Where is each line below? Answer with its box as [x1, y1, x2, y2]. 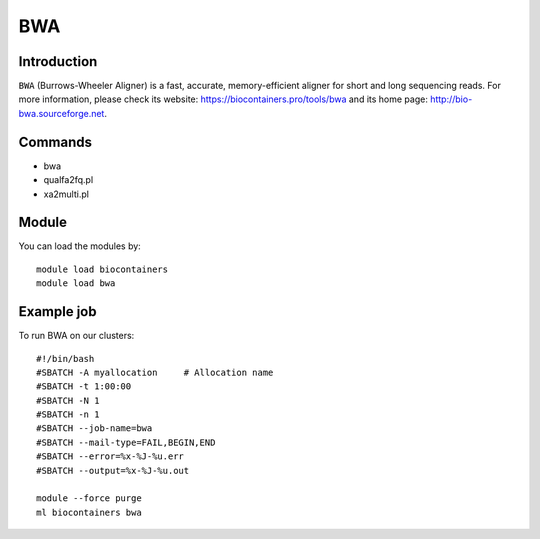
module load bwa [36, 278, 116, 289]
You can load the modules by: [18, 240, 142, 252]
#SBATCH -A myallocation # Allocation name [36, 366, 274, 378]
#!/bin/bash [36, 353, 95, 364]
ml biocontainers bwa [36, 506, 142, 518]
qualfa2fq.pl [43, 174, 94, 186]
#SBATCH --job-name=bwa [36, 423, 153, 434]
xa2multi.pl [43, 188, 90, 200]
